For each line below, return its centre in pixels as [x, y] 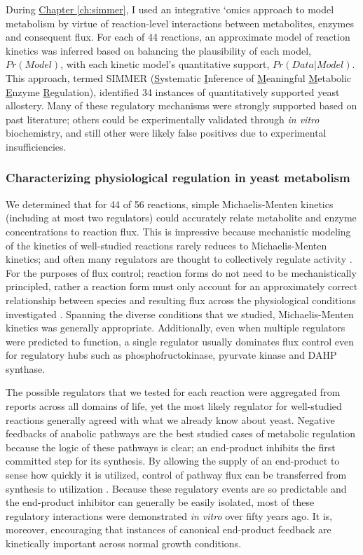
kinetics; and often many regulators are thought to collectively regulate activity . [179, 259]
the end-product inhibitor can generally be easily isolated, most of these [160, 502]
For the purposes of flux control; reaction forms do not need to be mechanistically [181, 272]
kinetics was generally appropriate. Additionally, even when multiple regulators [176, 328]
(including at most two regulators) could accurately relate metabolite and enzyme [181, 218]
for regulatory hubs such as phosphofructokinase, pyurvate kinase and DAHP [171, 355]
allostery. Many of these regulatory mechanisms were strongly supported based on [181, 105]
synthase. [26, 368]
